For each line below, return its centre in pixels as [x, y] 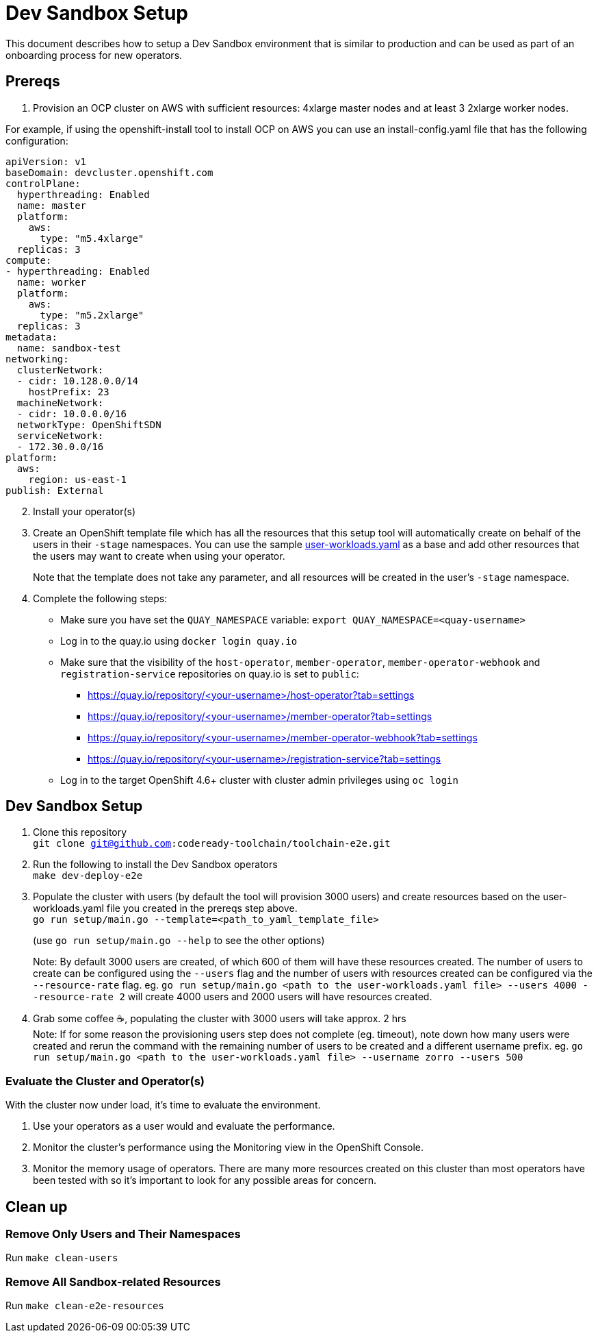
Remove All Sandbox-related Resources [113, 1281]
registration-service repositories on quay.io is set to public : [210, 673]
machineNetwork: [60, 402]
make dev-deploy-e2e [88, 876]
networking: [37, 359]
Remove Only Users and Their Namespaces [123, 1234]
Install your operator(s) [84, 511]
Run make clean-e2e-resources [85, 1306]
